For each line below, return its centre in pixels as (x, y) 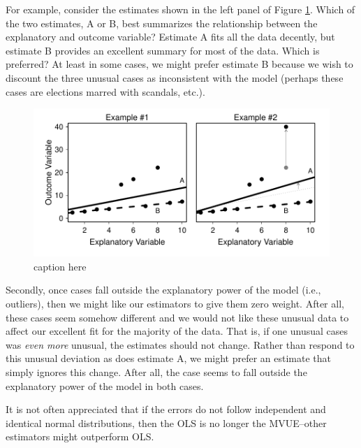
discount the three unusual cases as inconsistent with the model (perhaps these (175, 77)
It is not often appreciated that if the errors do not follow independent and (166, 409)
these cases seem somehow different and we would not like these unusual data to (177, 317)
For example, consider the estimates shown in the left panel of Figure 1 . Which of (180, 9)
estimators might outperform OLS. (80, 436)
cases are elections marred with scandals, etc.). (105, 91)
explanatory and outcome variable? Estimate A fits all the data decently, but (170, 37)
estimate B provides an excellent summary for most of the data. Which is (163, 50)
